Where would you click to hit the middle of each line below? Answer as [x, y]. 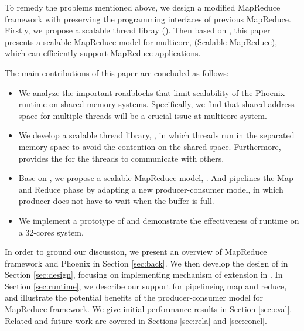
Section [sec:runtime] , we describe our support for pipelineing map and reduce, [146, 286]
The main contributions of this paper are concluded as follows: [117, 72]
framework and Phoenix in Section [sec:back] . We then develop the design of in [146, 263]
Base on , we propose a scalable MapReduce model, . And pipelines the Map [156, 178]
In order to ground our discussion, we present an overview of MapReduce [136, 252]
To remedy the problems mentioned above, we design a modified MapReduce [143, 7]
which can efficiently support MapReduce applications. [103, 53]
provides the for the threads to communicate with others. [121, 158]
